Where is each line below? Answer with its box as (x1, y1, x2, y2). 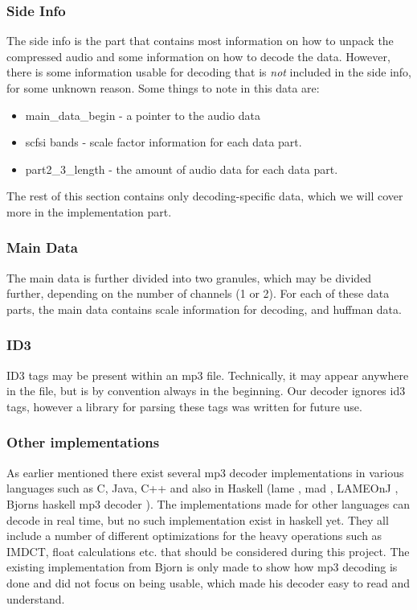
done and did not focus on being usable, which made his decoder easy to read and (6, 574, 411, 591)
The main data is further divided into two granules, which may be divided (6, 269, 372, 286)
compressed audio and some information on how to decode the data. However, (6, 47, 390, 64)
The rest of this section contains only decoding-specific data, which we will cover (6, 188, 403, 204)
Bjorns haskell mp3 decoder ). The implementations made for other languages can (6, 495, 410, 512)
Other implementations (6, 432, 160, 452)
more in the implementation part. (6, 203, 172, 220)
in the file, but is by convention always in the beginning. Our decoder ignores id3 (6, 382, 406, 399)
